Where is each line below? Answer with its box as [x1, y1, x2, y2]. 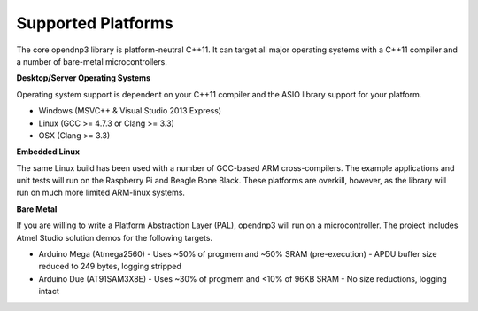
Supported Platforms [16, 13, 174, 33]
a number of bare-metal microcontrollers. [16, 56, 167, 66]
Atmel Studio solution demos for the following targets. [16, 232, 212, 243]
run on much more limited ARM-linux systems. [16, 187, 186, 198]
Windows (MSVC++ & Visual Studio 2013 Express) [38, 105, 221, 116]
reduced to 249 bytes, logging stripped [38, 261, 181, 272]
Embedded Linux [16, 146, 80, 157]
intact [38, 286, 59, 297]
